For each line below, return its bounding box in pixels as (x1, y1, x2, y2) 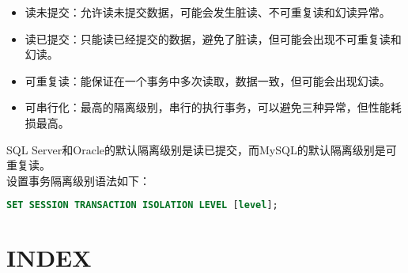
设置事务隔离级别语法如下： (6, 172, 150, 188)
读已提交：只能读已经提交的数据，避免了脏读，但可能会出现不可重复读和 (25, 30, 402, 47)
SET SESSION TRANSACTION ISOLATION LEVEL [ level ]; (6, 199, 278, 211)
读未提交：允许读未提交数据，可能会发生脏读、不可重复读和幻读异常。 (25, 4, 391, 20)
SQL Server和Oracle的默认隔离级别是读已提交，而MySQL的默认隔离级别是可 (6, 141, 397, 157)
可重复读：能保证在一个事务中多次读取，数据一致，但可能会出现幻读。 (25, 72, 391, 89)
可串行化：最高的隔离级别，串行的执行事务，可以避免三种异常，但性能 (25, 99, 391, 116)
